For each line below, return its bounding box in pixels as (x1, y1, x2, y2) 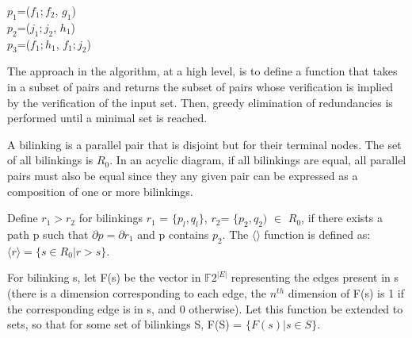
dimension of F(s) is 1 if (288, 284, 404, 301)
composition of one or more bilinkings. (7, 182, 193, 199)
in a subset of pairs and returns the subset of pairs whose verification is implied (7, 78, 394, 94)
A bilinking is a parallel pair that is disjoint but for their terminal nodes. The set (7, 136, 402, 152)
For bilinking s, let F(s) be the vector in (7, 269, 201, 286)
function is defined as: (264, 225, 371, 242)
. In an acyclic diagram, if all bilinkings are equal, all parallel (109, 152, 406, 168)
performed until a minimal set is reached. (7, 109, 208, 126)
